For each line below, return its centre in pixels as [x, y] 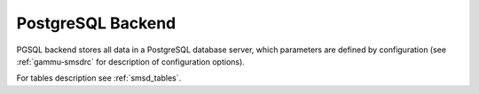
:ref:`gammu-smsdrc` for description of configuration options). [131, 61]
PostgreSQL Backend [96, 23]
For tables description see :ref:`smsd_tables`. [99, 78]
